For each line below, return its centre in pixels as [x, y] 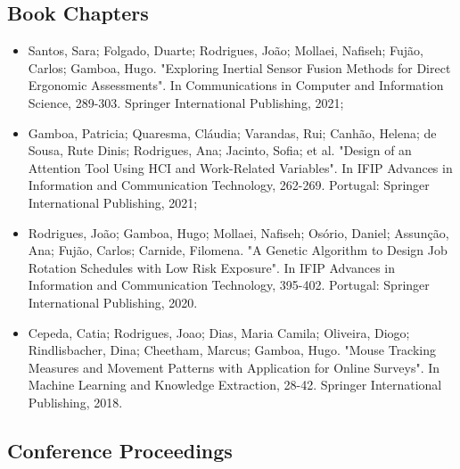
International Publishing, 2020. [113, 302]
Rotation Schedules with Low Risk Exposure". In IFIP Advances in [211, 267]
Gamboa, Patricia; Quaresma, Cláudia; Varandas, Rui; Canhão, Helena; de [232, 132]
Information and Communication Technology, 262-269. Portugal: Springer [229, 185]
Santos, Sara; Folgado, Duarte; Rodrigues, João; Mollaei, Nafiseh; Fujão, [226, 50]
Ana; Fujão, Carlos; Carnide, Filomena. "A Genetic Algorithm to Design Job [238, 250]
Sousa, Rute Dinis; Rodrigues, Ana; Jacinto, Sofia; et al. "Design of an [220, 150]
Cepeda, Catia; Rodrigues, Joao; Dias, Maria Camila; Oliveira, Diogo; [219, 332]
